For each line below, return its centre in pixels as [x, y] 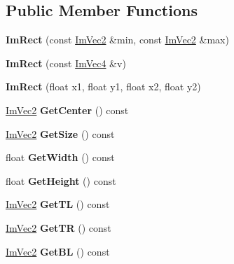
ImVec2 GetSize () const [60, 133]
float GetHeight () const [61, 180]
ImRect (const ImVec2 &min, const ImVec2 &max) [117, 40]
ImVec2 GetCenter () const [67, 110]
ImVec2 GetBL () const [58, 251]
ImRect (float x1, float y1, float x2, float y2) [103, 86]
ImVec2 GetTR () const [58, 227]
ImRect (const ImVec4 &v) [66, 63]
